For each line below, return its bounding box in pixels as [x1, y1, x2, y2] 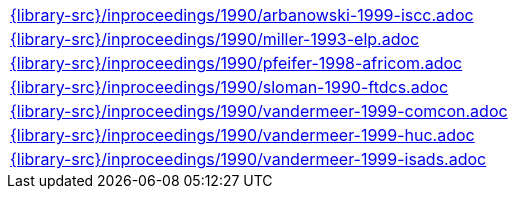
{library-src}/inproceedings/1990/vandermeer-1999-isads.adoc [10, 149, 487, 169]
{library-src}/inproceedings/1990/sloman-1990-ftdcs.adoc [10, 77, 449, 97]
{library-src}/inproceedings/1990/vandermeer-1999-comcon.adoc [10, 101, 508, 121]
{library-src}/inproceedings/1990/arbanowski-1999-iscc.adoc [10, 5, 474, 25]
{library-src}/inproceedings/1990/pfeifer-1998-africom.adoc [10, 53, 463, 73]
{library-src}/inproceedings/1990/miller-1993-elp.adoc [10, 29, 420, 49]
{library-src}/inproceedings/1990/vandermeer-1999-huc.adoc [10, 125, 475, 145]
